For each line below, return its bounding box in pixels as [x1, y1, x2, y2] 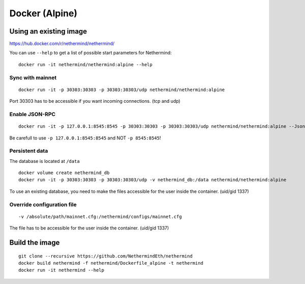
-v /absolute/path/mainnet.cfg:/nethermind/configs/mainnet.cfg [18, 214, 182, 219]
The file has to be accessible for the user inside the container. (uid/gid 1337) [9, 225, 169, 231]
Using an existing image [9, 27, 87, 36]
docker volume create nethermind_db [18, 170, 110, 176]
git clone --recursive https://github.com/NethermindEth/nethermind [18, 253, 193, 259]
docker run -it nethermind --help [18, 267, 104, 273]
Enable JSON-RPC [9, 110, 56, 118]
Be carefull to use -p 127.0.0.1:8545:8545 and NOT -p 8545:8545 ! [9, 135, 161, 141]
